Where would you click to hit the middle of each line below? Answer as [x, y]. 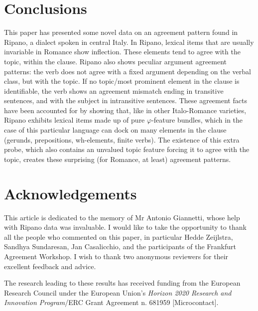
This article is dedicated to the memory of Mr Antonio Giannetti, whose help [122, 217]
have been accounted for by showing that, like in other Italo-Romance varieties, [125, 110]
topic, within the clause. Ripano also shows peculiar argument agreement [116, 61]
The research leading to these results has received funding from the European [122, 283]
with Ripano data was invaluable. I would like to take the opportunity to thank [125, 227]
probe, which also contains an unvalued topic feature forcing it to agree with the [127, 149]
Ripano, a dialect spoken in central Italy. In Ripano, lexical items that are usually [129, 42]
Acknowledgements [70, 193]
